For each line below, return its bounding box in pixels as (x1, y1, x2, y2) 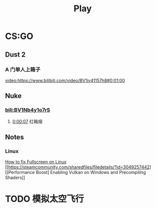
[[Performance (5, 170, 35, 175)
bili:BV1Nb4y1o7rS (5, 106, 51, 113)
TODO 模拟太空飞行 (5, 193, 84, 205)
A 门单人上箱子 (5, 66, 41, 73)
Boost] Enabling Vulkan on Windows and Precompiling (35, 170, 146, 175)
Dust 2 (5, 50, 26, 59)
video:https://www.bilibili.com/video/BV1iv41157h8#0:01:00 (5, 77, 125, 83)
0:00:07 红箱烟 (12, 118, 43, 124)
